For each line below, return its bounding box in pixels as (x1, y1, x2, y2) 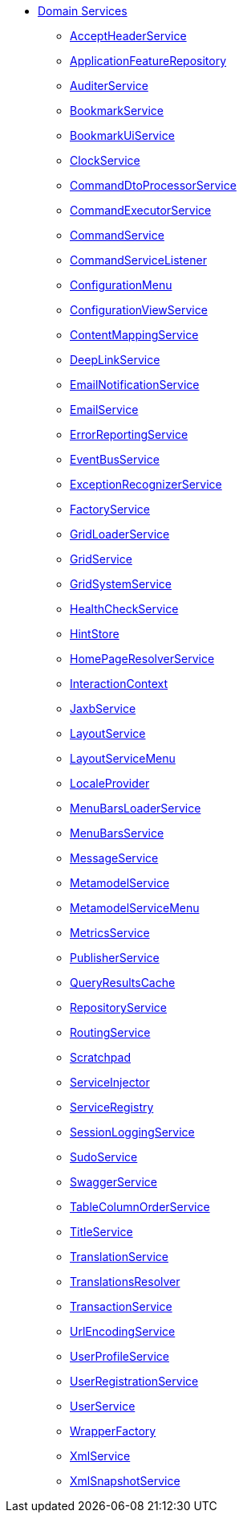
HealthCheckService (70, 602, 179, 616)
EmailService (70, 403, 139, 416)
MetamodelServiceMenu (70, 901, 200, 915)
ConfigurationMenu (70, 278, 172, 292)
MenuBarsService (70, 826, 164, 840)
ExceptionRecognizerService (70, 477, 222, 491)
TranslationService (70, 1250, 168, 1263)
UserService (70, 1399, 136, 1413)
